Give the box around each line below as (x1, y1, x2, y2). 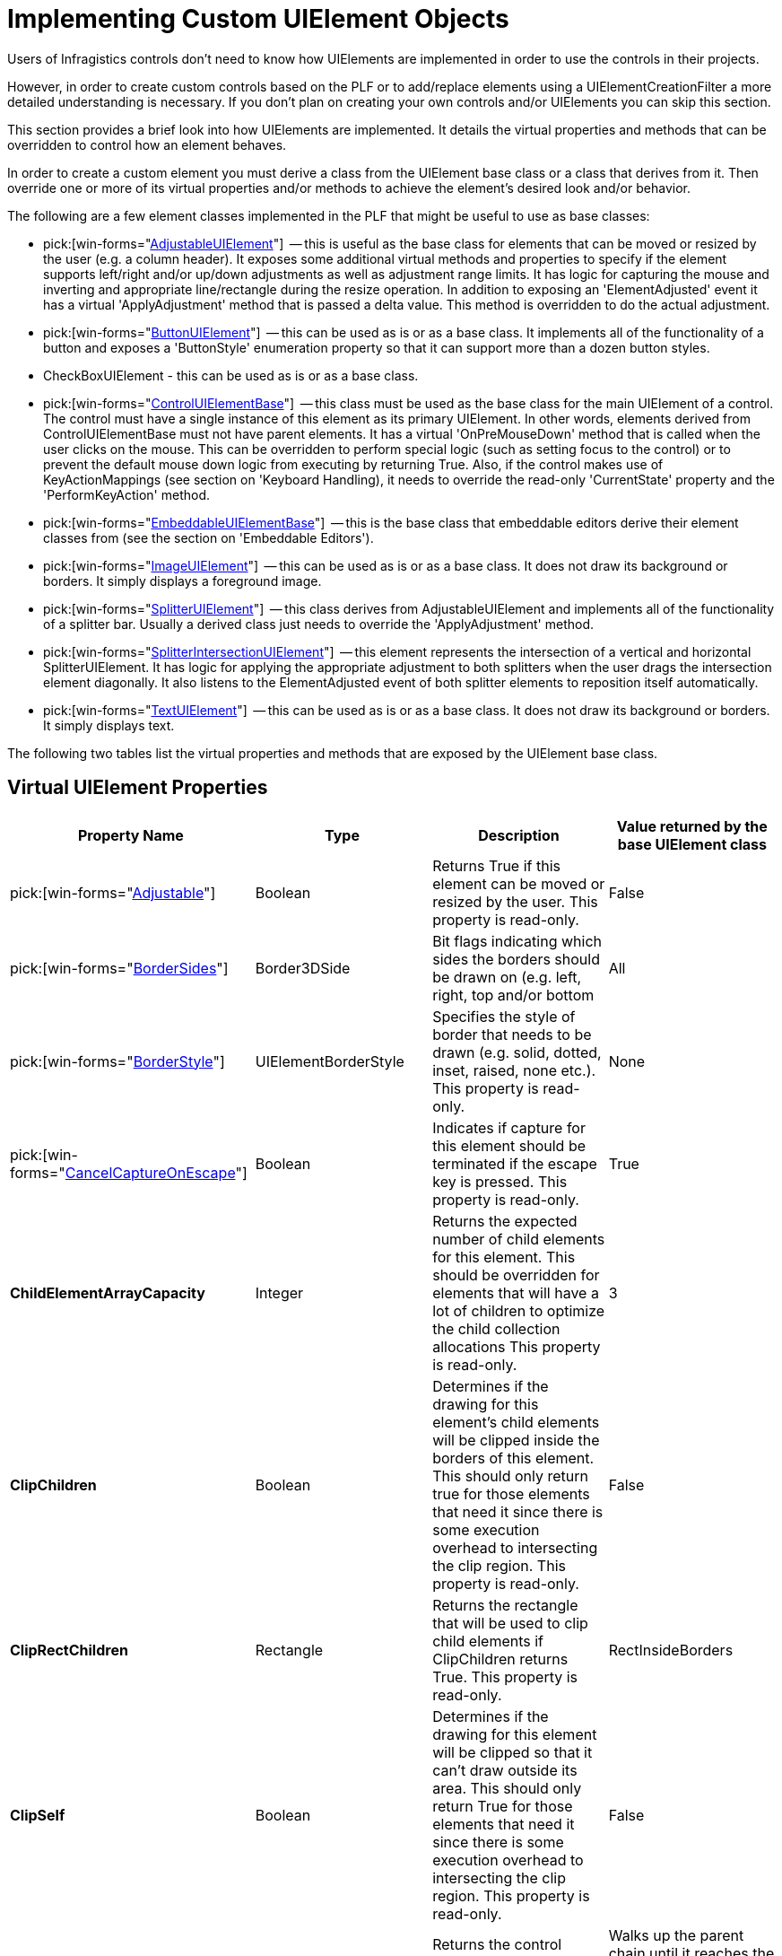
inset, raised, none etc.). (432, 1061, 596, 1079)
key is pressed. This (432, 1172, 568, 1191)
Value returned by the (616, 816, 768, 835)
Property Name (77, 825, 184, 844)
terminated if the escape (432, 1154, 597, 1173)
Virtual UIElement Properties (7, 776, 268, 799)
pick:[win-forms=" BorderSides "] (10, 958, 229, 977)
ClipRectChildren (10, 1640, 128, 1659)
